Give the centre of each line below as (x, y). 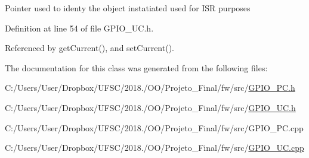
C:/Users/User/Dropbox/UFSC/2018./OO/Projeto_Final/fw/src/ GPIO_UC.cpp (154, 148)
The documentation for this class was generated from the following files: (136, 67)
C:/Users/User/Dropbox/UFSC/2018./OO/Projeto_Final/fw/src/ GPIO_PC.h (150, 88)
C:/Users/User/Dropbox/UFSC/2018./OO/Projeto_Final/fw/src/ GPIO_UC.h (150, 107)
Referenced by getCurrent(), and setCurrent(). (89, 48)
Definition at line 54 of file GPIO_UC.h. (79, 28)
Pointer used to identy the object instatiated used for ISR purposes (128, 8)
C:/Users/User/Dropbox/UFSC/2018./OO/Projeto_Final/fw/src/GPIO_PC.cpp (154, 127)
